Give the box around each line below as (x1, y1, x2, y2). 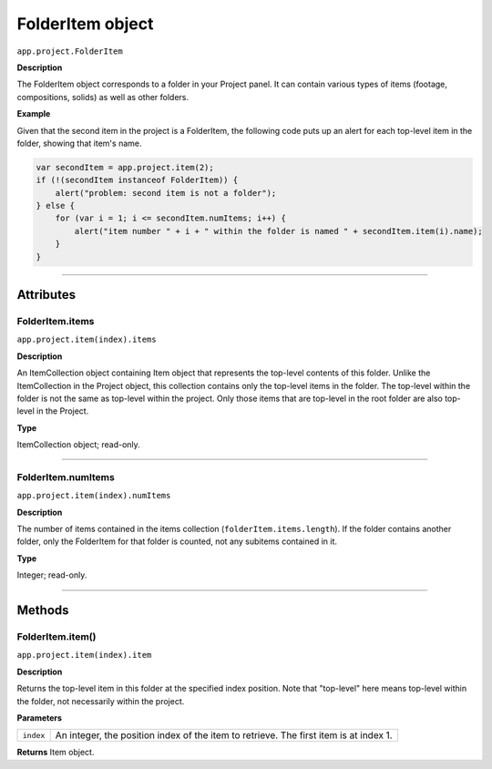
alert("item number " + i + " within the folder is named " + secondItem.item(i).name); (74, 226, 483, 236)
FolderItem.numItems (16, 470, 116, 483)
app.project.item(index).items (16, 334, 157, 345)
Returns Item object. (16, 747, 95, 758)
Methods (16, 602, 69, 618)
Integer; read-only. (16, 569, 87, 580)
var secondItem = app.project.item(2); (36, 162, 214, 172)
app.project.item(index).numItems (16, 490, 171, 501)
